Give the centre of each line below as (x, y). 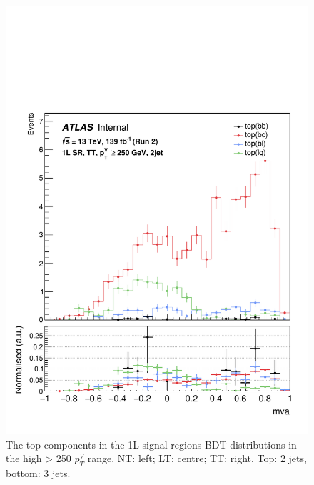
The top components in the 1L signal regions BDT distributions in (151, 444)
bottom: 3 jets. (38, 472)
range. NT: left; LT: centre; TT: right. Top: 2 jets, (197, 458)
